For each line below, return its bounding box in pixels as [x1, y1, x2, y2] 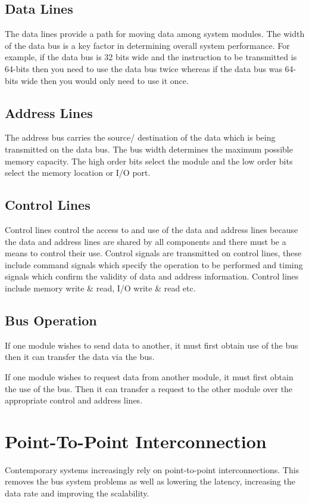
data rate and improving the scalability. [5, 487, 149, 499]
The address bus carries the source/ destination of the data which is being [5, 131, 276, 144]
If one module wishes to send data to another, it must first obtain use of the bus [5, 339, 298, 351]
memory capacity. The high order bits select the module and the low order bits [5, 154, 293, 167]
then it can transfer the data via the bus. [5, 350, 155, 363]
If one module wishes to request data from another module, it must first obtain [5, 370, 294, 383]
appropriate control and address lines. [5, 394, 143, 406]
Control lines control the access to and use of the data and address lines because [5, 223, 298, 235]
